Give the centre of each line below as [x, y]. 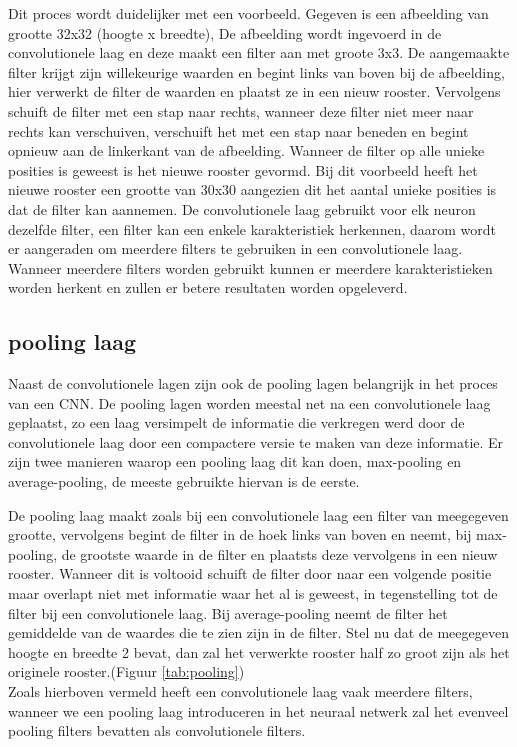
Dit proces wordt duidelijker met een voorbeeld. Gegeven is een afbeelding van [248, 13]
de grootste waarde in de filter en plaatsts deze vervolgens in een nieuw [279, 553]
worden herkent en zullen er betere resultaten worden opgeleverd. [208, 287]
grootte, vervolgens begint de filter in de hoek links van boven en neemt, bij [240, 534]
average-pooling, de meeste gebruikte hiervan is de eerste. [184, 481]
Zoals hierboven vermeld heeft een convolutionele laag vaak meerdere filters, [240, 691]
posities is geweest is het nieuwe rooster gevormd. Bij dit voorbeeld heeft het [243, 169]
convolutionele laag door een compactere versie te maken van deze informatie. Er [256, 441]
